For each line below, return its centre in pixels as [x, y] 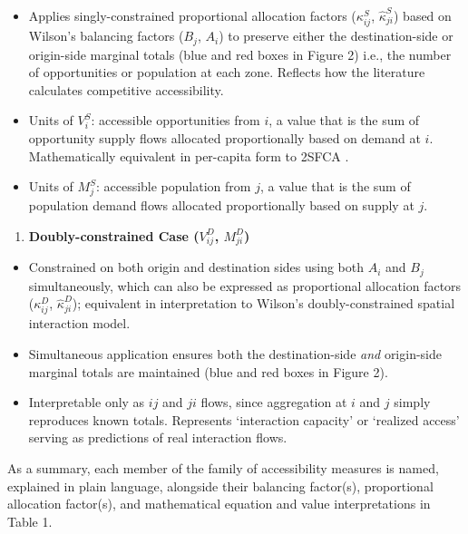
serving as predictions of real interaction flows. [158, 437]
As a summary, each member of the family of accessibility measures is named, [223, 468]
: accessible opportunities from [175, 120]
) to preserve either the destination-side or [336, 36]
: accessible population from [173, 186]
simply [412, 402]
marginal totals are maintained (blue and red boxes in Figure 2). [208, 371]
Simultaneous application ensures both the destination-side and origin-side [235, 354]
